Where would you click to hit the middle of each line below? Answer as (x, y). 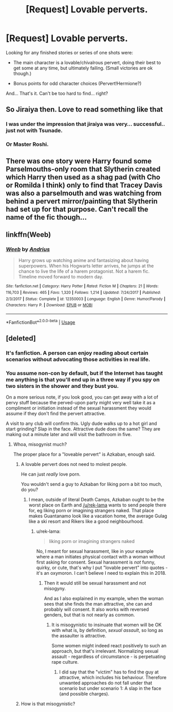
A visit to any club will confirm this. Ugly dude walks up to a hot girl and (81, 424)
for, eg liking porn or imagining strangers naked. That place (91, 511)
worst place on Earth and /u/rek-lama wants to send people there (97, 505)
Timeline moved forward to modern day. (61, 277)
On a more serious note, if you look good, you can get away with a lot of (82, 397)
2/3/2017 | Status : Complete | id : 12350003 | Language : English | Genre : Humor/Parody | (86, 299)
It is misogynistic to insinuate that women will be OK (107, 625)
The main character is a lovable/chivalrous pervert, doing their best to (87, 62)
